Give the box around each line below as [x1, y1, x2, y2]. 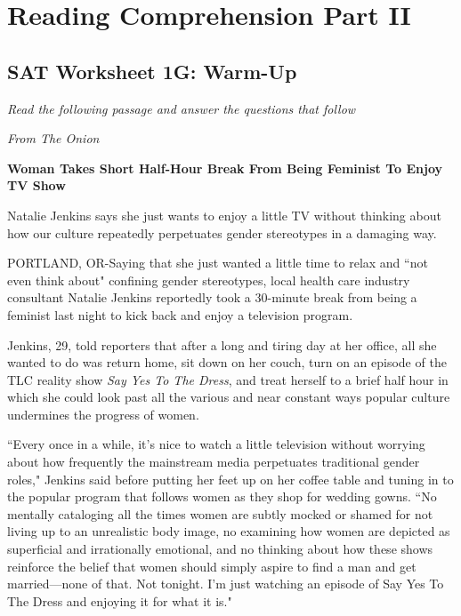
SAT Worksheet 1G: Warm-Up [7, 57, 297, 84]
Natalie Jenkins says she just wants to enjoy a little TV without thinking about [7, 205, 441, 224]
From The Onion [7, 129, 100, 148]
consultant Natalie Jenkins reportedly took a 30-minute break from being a [7, 288, 417, 307]
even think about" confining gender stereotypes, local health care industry [7, 270, 410, 289]
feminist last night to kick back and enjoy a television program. [7, 305, 353, 324]
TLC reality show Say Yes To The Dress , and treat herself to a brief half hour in [7, 370, 449, 388]
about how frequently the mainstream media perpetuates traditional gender [7, 452, 420, 471]
